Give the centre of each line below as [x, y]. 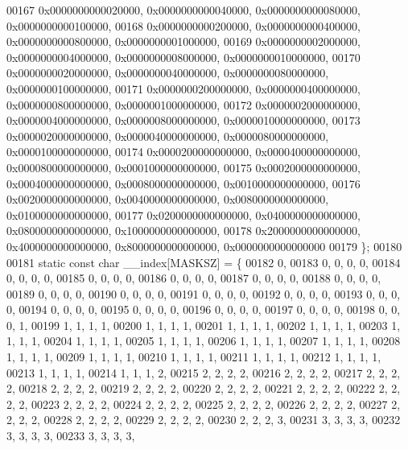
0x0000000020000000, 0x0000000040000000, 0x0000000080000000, [168, 73]
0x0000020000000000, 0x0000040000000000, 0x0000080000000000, [168, 136]
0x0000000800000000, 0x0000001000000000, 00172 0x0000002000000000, [183, 104]
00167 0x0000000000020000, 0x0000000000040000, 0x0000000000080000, [183, 10]
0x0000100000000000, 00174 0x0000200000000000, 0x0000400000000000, [183, 152]
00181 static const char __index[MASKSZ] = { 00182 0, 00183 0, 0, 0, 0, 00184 [204, 262]
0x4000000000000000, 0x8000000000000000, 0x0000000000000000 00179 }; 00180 [204, 246]
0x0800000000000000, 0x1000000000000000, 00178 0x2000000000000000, [183, 231]
